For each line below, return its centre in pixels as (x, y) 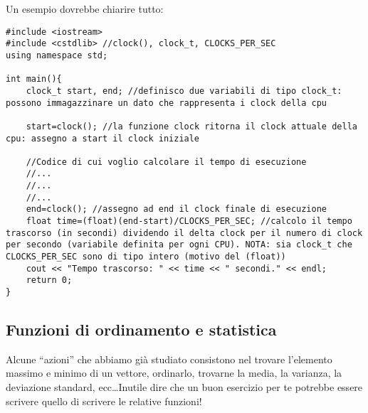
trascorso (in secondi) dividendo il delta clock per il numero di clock (184, 233)
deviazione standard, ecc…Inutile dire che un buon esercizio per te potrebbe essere (184, 387)
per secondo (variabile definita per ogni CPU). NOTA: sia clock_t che (179, 245)
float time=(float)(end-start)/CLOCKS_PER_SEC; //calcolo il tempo (189, 221)
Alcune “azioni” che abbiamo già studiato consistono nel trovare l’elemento (169, 359)
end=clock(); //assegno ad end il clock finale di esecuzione (177, 209)
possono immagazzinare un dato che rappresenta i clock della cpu (167, 103)
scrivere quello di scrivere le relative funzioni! (104, 401)
